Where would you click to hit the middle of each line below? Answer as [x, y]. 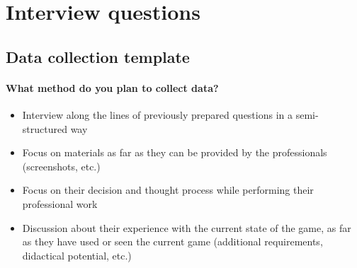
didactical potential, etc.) [77, 255]
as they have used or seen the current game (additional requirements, [172, 241]
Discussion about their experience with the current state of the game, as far [187, 227]
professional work [60, 203]
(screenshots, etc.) [61, 166]
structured [45, 128]
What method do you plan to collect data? [112, 87]
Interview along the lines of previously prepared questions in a [158, 114]
